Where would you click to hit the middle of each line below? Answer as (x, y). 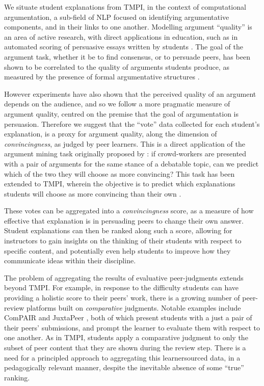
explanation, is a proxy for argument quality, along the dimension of (111, 134)
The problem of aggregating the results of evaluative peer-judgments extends (124, 277)
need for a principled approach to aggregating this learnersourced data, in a (122, 357)
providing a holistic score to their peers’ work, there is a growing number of (122, 298)
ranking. (17, 377)
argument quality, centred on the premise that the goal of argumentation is (121, 113)
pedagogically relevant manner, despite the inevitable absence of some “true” (124, 367)
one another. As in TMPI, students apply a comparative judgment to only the (126, 337)
